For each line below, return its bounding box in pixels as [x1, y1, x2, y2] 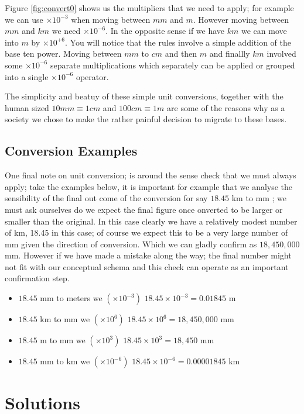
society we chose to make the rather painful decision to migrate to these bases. [5, 113, 287, 125]
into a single [5, 70, 49, 82]
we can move [241, 25, 287, 37]
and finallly [209, 47, 250, 60]
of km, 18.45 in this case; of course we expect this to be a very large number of [5, 226, 288, 239]
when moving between [71, 13, 151, 25]
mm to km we [40, 355, 90, 367]
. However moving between [193, 13, 289, 25]
